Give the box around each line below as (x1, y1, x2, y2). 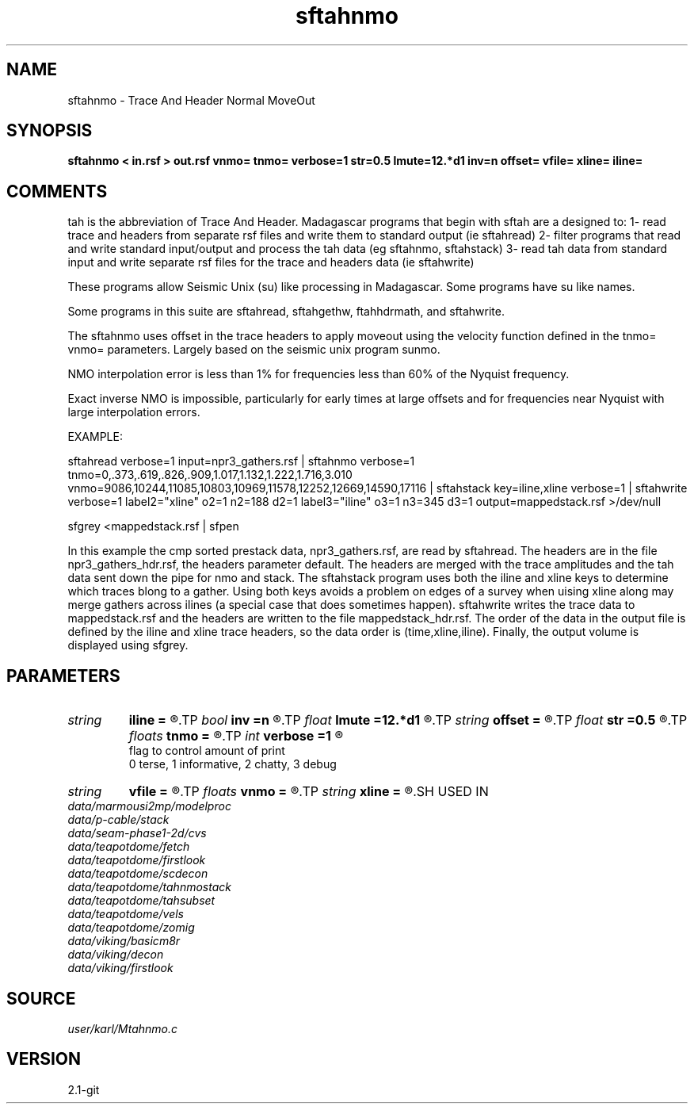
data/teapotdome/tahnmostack (67, 880, 231, 894)
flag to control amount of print (128, 744, 285, 758)
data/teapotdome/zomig (67, 921, 195, 935)
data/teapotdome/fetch (67, 840, 190, 854)
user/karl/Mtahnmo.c (67, 1021, 178, 1035)
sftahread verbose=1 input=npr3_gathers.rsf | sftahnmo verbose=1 (67, 454, 415, 469)
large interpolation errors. (67, 405, 200, 419)
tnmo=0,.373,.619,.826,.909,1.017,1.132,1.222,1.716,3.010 (67, 468, 353, 482)
